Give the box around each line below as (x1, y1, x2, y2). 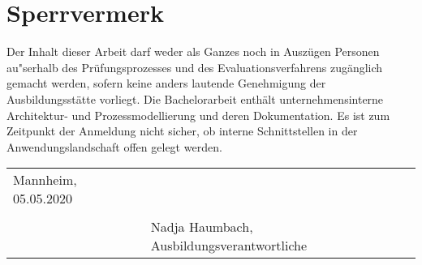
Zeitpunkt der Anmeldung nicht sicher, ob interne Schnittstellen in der (6, 122, 358, 139)
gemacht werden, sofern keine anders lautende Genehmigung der (6, 75, 326, 92)
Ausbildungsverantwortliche (150, 236, 308, 255)
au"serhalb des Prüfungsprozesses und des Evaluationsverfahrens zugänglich (6, 58, 383, 75)
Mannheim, (13, 170, 77, 190)
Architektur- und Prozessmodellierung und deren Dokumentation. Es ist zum (6, 106, 390, 123)
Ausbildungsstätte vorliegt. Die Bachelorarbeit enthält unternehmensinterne (6, 90, 384, 107)
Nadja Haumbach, (150, 217, 253, 237)
